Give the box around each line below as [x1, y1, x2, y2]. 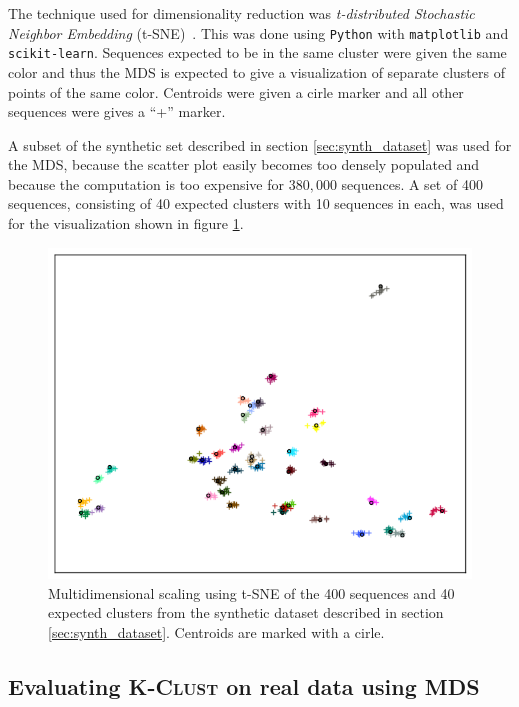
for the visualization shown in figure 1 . [8, 213, 244, 234]
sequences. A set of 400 [341, 173, 483, 194]
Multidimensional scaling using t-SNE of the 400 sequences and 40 [48, 582, 455, 603]
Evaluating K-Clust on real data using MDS [8, 670, 480, 701]
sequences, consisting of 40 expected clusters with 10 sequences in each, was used [8, 193, 504, 214]
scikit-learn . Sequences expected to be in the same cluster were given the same [8, 42, 507, 63]
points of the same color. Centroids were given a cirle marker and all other [8, 81, 464, 102]
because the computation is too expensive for [8, 173, 284, 194]
